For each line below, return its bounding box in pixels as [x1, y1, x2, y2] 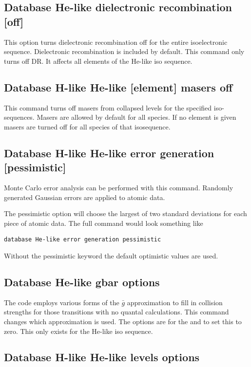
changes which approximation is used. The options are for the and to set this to [4, 316, 242, 326]
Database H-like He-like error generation [4, 145, 214, 160]
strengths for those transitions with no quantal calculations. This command [4, 307, 229, 317]
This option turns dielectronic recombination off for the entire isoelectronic [4, 37, 228, 47]
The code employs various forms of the [4, 297, 119, 307]
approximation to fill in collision [127, 297, 223, 307]
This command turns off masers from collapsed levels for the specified [4, 102, 212, 112]
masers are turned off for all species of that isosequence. [4, 121, 171, 131]
